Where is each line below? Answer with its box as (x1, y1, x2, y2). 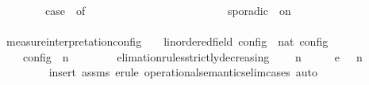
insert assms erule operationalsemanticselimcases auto (48, 64, 317, 80)
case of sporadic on (44, 2, 291, 18)
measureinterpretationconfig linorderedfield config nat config (6, 33, 329, 50)
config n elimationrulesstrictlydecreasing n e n (22, 48, 363, 65)
